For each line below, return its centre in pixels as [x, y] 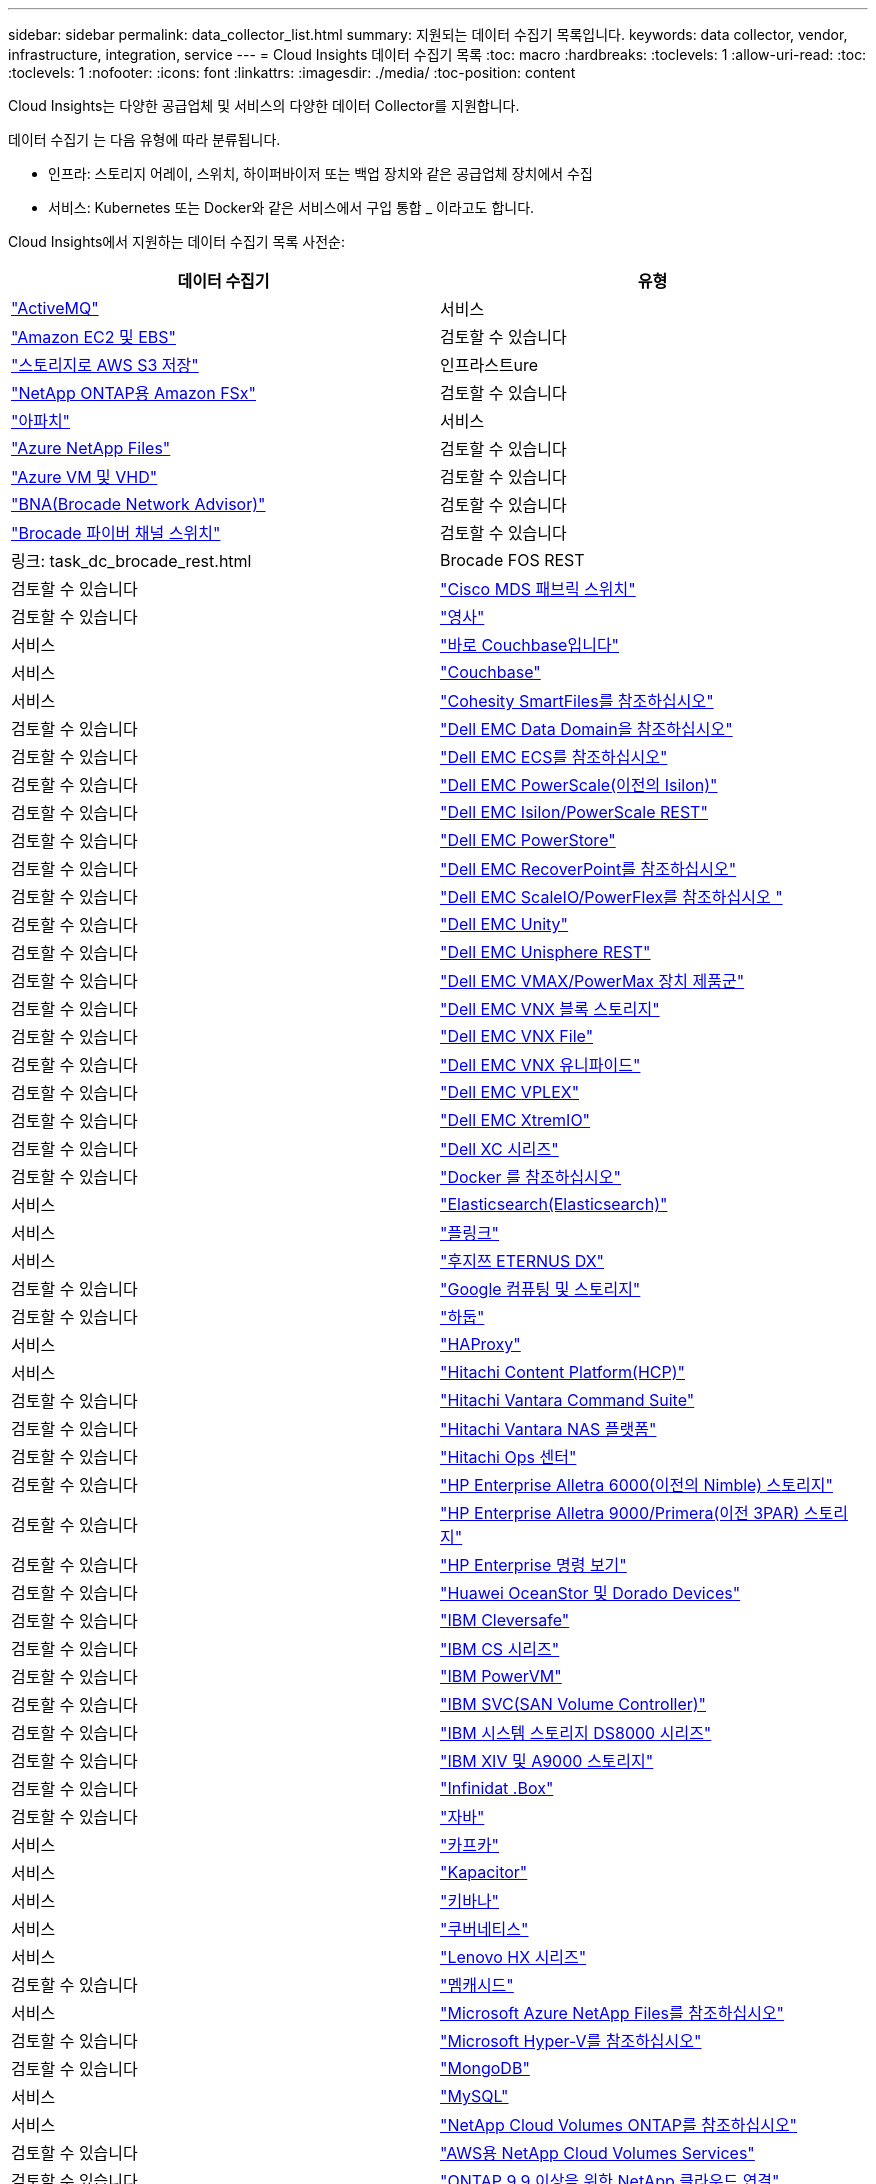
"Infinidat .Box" [497, 1788]
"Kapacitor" [484, 1872]
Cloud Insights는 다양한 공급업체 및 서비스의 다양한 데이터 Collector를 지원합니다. [264, 105]
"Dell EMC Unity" [504, 924]
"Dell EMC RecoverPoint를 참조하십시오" [588, 869]
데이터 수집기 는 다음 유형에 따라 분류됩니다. [144, 139]
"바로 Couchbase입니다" [530, 645]
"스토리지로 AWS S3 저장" [105, 365]
